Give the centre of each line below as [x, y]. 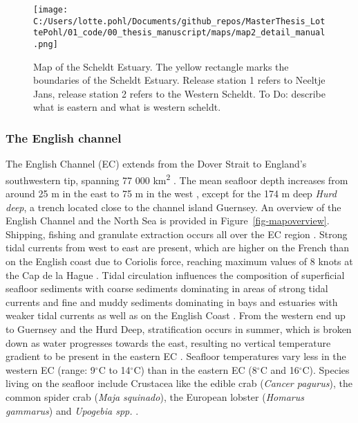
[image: [51, 10]
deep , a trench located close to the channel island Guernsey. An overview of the [173, 207]
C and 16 [280, 369]
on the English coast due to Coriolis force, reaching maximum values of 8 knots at [179, 261]
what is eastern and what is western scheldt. [127, 107]
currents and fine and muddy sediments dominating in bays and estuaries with [172, 301]
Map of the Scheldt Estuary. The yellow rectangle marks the [161, 66]
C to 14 [114, 369]
